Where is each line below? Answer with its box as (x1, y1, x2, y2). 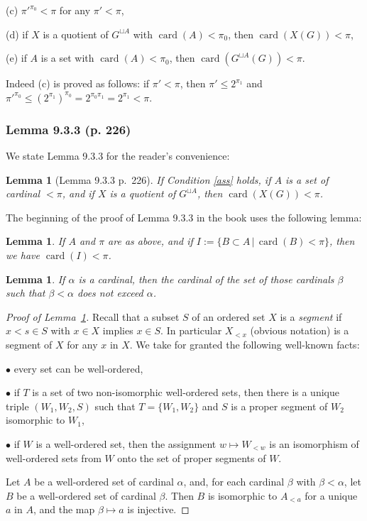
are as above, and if (108, 234, 193, 248)
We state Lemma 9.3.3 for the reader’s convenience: (6, 148, 230, 163)
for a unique (305, 488, 358, 503)
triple (6, 398, 29, 413)
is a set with (40, 50, 94, 65)
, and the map (33, 502, 95, 517)
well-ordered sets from (6, 450, 102, 465)
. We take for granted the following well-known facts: (129, 336, 360, 351)
